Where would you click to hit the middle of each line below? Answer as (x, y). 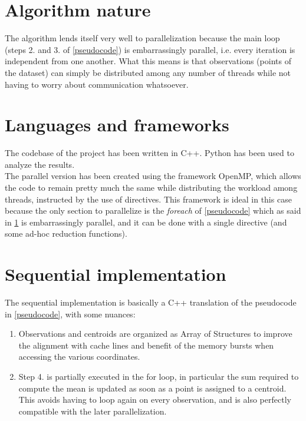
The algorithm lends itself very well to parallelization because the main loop (142, 38)
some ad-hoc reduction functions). (66, 233)
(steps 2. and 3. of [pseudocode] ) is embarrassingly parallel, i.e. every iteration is (150, 49)
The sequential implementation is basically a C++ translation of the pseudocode (151, 302)
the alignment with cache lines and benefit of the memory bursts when (146, 345)
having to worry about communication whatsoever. (97, 84)
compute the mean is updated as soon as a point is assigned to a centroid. (152, 388)
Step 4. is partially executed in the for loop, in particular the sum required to (159, 377)
